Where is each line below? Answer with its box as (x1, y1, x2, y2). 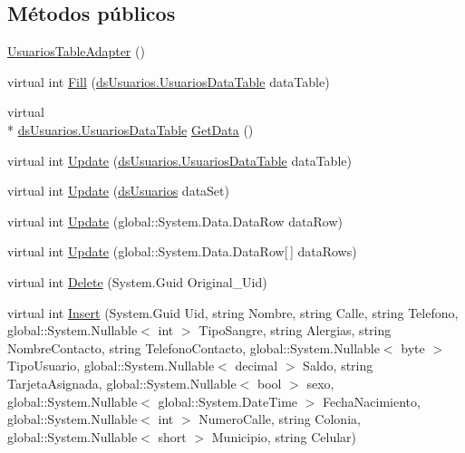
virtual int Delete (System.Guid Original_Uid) (7, 272, 267, 291)
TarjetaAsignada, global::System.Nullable (7, 373, 237, 392)
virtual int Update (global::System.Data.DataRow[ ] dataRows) (7, 242, 357, 261)
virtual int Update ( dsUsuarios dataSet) (7, 181, 229, 200)
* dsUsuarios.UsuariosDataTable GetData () (7, 120, 254, 139)
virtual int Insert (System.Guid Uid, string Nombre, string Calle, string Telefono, (7, 303, 459, 322)
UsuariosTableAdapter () (7, 42, 145, 61)
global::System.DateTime (158, 391, 298, 410)
